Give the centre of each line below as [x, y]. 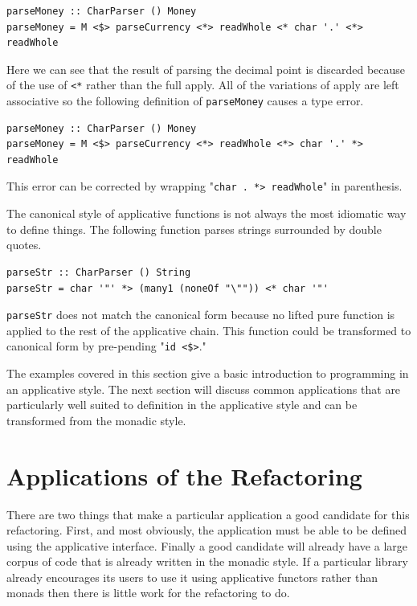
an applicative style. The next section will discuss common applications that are [204, 389]
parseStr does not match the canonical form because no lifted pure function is [201, 315]
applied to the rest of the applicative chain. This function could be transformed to [209, 330]
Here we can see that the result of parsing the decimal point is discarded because [206, 69]
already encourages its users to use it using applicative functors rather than [192, 577]
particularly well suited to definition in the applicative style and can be [182, 405]
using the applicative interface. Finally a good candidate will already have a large [207, 545]
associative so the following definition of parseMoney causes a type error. [185, 101]
